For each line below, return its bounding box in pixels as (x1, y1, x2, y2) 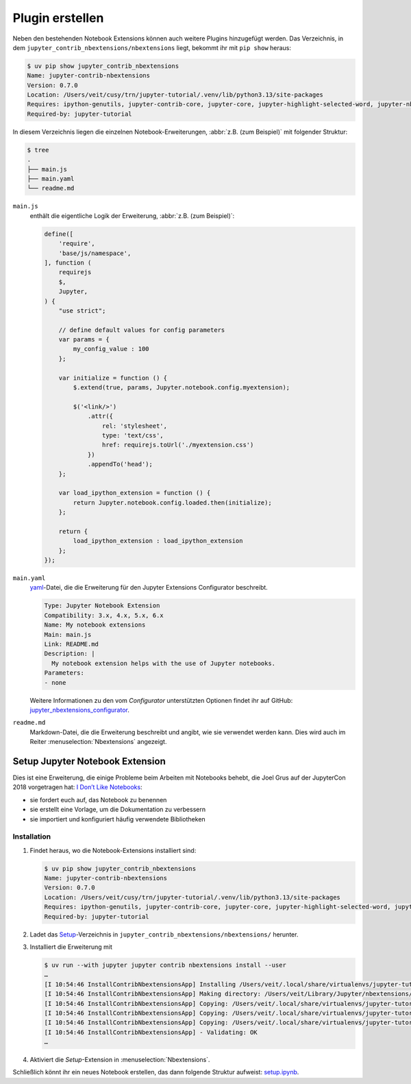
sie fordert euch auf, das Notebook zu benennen (29, 795, 167, 804)
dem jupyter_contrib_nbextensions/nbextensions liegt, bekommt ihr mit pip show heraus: (12, 43, 291, 51)
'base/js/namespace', (58, 249, 132, 257)
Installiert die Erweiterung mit (29, 943, 113, 951)
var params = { (58, 336, 110, 344)
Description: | (44, 650, 95, 658)
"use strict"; (58, 306, 106, 315)
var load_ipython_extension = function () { (58, 489, 211, 497)
